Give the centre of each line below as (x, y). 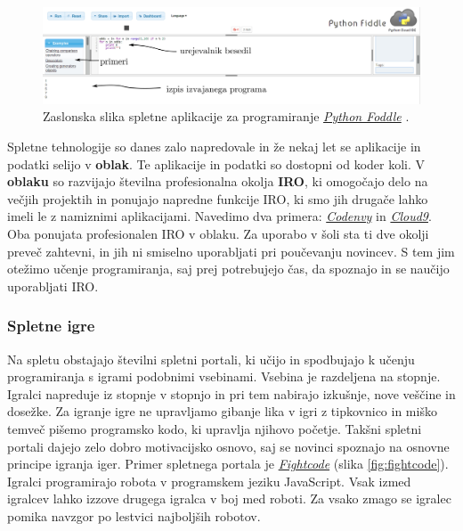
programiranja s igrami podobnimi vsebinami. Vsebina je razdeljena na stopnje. (224, 376)
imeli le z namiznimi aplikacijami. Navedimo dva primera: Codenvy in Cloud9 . (219, 216)
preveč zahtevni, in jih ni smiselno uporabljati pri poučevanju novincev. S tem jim (231, 251)
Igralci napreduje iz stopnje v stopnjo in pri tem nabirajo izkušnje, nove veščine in (231, 393)
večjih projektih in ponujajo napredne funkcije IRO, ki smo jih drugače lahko (218, 198)
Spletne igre (51, 326)
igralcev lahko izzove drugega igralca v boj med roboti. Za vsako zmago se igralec (229, 498)
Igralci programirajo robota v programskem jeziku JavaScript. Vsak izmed (209, 481)
